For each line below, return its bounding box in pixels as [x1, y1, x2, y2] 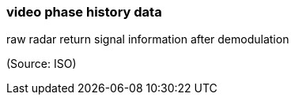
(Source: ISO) [6, 57, 77, 71]
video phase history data [6, 4, 162, 20]
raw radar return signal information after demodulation [6, 32, 289, 47]
